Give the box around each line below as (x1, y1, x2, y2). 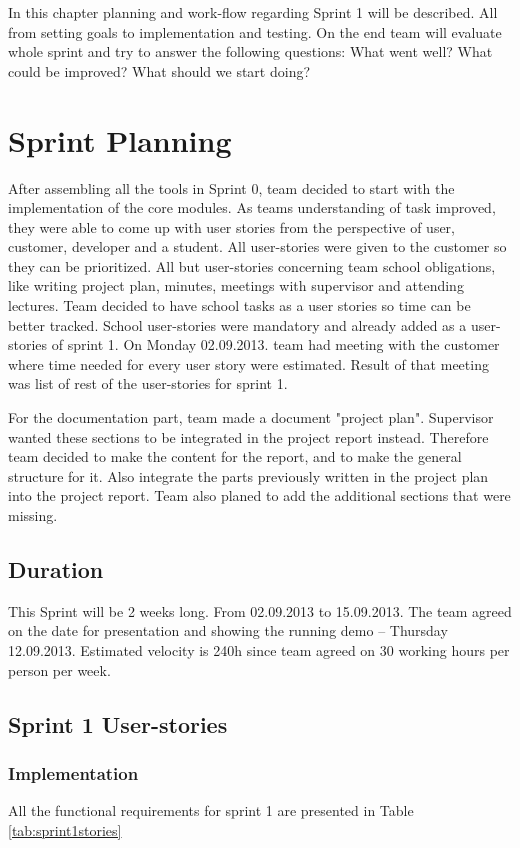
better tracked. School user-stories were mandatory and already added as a (8, 314, 467, 335)
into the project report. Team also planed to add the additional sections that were (8, 485, 511, 506)
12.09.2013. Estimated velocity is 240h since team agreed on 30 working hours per (8, 639, 510, 660)
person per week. (8, 659, 111, 680)
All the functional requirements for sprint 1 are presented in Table (8, 800, 414, 821)
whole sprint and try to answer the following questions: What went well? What (8, 41, 493, 62)
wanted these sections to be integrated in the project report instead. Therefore (8, 426, 489, 447)
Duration (8, 553, 104, 584)
